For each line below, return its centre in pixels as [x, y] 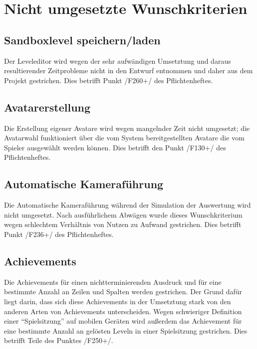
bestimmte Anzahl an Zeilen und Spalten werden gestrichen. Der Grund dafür [123, 291]
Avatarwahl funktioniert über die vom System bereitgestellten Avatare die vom [124, 138]
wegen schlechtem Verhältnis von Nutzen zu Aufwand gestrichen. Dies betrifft [123, 224]
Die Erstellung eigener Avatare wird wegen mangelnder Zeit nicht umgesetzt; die [127, 128]
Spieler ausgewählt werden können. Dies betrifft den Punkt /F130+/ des [115, 147]
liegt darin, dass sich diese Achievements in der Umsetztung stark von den [118, 301]
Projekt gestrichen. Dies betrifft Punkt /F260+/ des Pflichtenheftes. [109, 80]
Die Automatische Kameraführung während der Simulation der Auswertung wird [128, 205]
